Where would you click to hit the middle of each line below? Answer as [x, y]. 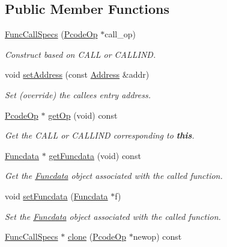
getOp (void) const [83, 115]
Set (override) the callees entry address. [78, 94]
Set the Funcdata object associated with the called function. [113, 216]
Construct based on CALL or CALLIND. [80, 54]
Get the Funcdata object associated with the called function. [114, 176]
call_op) [120, 34]
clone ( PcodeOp [97, 236]
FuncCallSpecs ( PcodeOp [51, 34]
